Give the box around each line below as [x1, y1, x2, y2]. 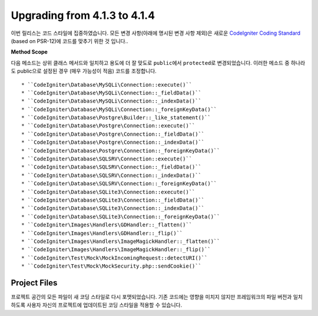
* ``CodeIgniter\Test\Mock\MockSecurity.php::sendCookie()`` [21, 263, 201, 269]
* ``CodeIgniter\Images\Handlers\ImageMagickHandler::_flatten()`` [21, 238, 220, 245]
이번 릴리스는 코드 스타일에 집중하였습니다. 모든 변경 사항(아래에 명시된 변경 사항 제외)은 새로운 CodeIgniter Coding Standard [11, 29, 300, 37]
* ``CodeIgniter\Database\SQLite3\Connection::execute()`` [21, 189, 196, 195]
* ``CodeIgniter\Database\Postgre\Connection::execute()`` [21, 123, 196, 129]
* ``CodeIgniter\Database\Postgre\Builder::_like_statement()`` [21, 114, 211, 121]
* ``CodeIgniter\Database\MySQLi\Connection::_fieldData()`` [21, 89, 201, 96]
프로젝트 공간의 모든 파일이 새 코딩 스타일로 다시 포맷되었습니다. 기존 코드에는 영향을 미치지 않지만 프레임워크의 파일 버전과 [11, 294, 292, 300]
